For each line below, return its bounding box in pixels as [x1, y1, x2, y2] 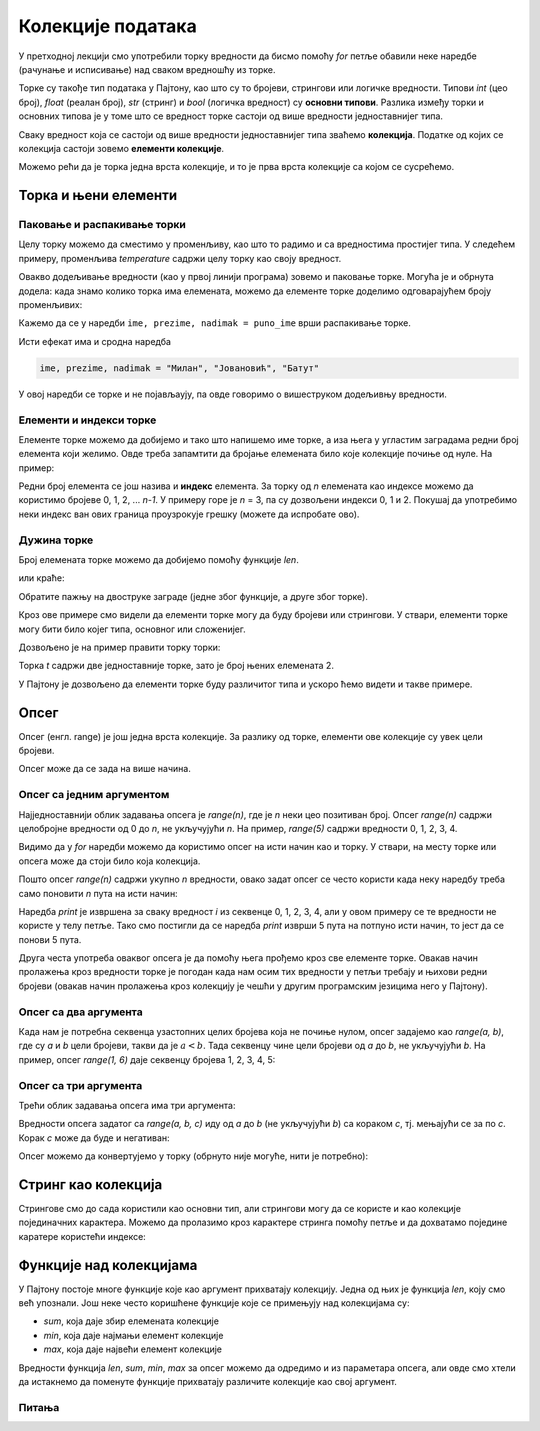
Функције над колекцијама [18, 1256, 198, 1274]
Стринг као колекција [18, 1176, 163, 1193]
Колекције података [18, 15, 197, 37]
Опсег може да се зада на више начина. [18, 763, 192, 775]
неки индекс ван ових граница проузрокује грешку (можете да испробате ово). [18, 508, 360, 520]
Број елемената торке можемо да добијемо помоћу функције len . [18, 553, 299, 565]
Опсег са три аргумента [18, 1078, 143, 1092]
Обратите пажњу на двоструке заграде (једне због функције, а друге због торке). [18, 590, 369, 602]
